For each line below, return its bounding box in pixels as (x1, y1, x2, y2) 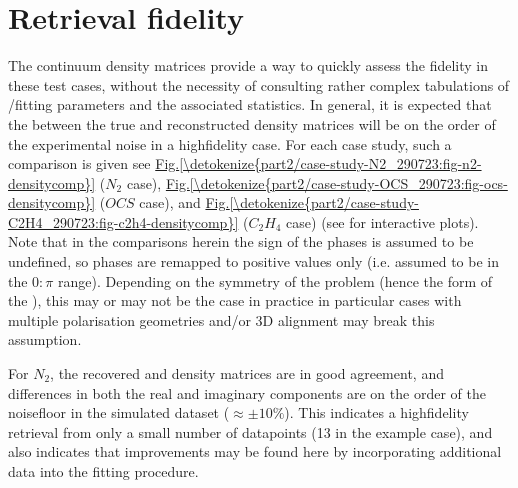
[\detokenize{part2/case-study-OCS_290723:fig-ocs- (189, 172, 508, 193)
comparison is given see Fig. (8, 153, 180, 174)
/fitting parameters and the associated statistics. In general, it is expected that (8, 94, 492, 115)
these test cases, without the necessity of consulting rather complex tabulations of (8, 74, 510, 95)
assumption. (8, 329, 82, 350)
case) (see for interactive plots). (286, 211, 479, 232)
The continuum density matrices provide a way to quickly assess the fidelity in (8, 55, 489, 76)
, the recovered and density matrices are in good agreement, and (50, 363, 444, 384)
